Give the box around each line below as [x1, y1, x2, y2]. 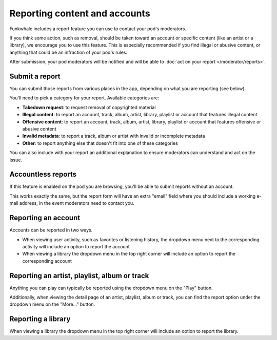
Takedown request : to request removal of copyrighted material [22, 104, 156, 110]
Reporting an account [9, 214, 81, 222]
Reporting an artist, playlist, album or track [9, 271, 149, 280]
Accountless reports [9, 170, 77, 179]
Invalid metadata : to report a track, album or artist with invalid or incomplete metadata [22, 133, 205, 139]
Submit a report [9, 72, 61, 80]
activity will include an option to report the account [22, 243, 130, 249]
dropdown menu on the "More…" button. [9, 301, 95, 307]
